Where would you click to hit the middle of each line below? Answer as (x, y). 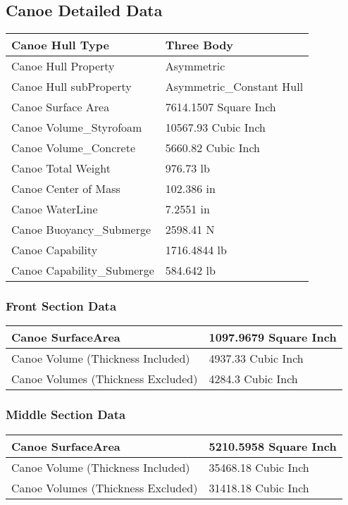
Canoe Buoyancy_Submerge (81, 230)
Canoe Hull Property (63, 66)
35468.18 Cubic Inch (259, 467)
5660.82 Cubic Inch (212, 148)
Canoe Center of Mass (66, 189)
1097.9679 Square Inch (273, 337)
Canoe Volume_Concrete (74, 148)
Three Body (199, 45)
